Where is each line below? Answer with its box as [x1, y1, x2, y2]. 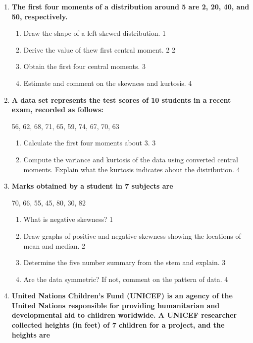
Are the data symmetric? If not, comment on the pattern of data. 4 [23, 274, 228, 284]
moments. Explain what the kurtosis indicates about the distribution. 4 [23, 164, 240, 174]
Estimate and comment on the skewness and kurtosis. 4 [23, 77, 192, 88]
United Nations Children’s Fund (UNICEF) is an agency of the [11, 290, 233, 301]
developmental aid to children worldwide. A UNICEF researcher [11, 310, 237, 320]
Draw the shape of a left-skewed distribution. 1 [23, 28, 166, 38]
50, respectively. [11, 11, 68, 21]
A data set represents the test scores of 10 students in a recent [11, 94, 231, 105]
